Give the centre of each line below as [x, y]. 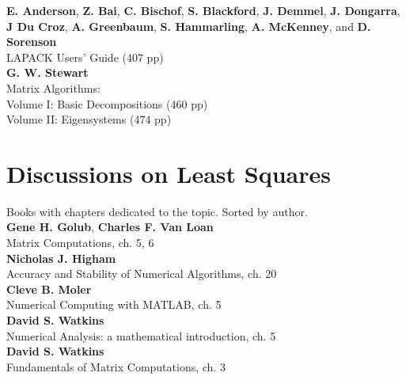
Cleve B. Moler [49, 289]
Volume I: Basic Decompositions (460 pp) [107, 103]
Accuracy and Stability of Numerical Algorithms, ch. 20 [142, 274]
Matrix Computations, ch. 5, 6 [80, 243]
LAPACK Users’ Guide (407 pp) [85, 57]
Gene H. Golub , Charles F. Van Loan [110, 227]
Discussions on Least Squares [169, 173]
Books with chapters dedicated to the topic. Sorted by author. [157, 211]
